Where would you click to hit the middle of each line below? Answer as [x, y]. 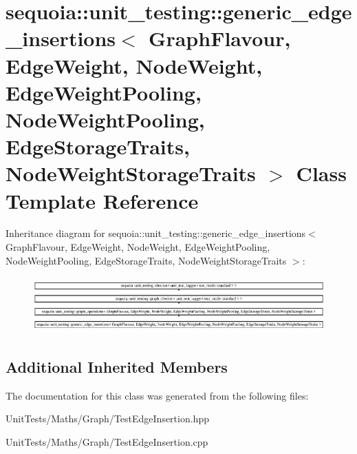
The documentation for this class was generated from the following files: [157, 395]
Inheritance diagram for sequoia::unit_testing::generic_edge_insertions [156, 233]
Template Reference [102, 200]
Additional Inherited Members [117, 367]
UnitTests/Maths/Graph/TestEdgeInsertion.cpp [107, 442]
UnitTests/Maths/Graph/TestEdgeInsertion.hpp [107, 419]
